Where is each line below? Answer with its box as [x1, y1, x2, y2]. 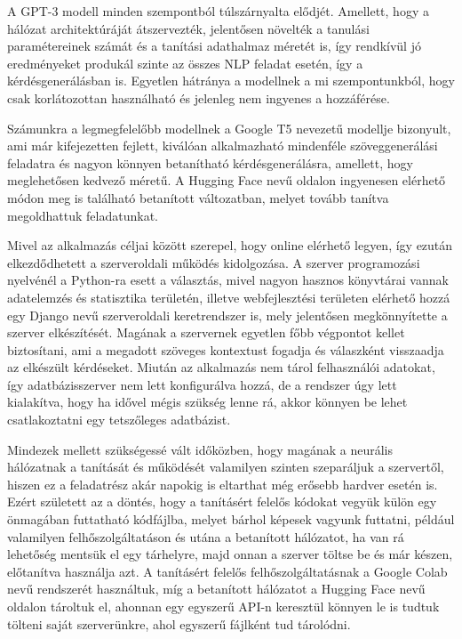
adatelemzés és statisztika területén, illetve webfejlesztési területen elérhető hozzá [7, 287, 450, 306]
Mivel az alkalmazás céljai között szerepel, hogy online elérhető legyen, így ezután [7, 236, 453, 255]
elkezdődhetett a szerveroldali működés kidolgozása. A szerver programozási [7, 253, 420, 271]
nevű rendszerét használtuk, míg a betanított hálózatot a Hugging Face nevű [7, 579, 426, 598]
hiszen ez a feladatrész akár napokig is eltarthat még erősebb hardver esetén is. [7, 474, 438, 493]
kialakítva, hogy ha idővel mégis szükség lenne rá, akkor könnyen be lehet [7, 392, 408, 411]
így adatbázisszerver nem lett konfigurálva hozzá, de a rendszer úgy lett [7, 375, 397, 393]
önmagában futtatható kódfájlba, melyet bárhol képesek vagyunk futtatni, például [7, 510, 455, 529]
